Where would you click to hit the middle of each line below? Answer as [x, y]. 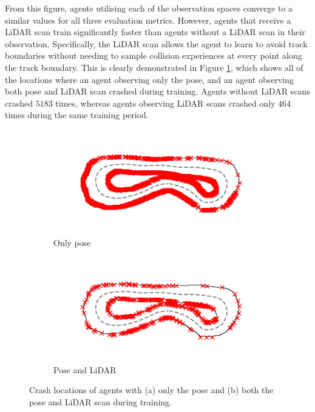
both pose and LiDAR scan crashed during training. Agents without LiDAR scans [157, 91]
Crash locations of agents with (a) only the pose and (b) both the [151, 390]
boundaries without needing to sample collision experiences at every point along [154, 55]
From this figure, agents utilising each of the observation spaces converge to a [149, 8]
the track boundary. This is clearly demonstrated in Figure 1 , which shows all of [154, 67]
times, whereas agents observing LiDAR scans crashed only [165, 103]
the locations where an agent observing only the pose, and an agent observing [150, 79]
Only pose [72, 242]
